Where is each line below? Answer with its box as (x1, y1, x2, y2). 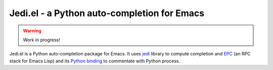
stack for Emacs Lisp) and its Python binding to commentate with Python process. (9, 58, 180, 64)
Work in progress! (23, 37, 60, 43)
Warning (23, 28, 41, 34)
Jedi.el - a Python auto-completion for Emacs (9, 8, 205, 19)
